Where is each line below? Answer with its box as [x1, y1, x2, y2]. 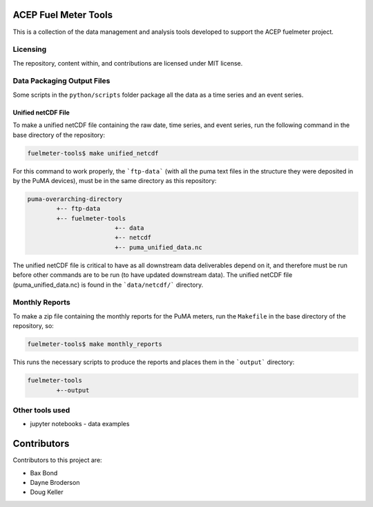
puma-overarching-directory [27, 195, 122, 203]
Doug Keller [30, 488, 64, 497]
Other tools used [12, 405, 70, 414]
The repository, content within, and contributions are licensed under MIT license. [12, 59, 243, 67]
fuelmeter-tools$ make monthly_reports [27, 341, 162, 348]
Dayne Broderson [30, 478, 80, 486]
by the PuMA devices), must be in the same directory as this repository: [12, 176, 217, 184]
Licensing [12, 45, 47, 55]
